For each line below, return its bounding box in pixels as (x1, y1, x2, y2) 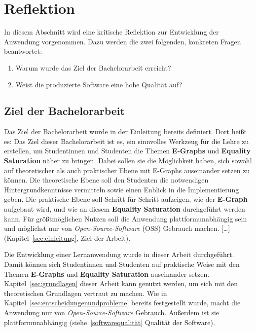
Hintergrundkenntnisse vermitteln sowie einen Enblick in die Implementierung (4, 184, 239, 194)
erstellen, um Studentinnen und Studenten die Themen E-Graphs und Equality (4, 146, 251, 156)
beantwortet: (4, 46, 42, 56)
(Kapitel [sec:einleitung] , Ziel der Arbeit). (4, 232, 131, 243)
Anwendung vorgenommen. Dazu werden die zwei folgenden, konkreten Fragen (4, 36, 241, 46)
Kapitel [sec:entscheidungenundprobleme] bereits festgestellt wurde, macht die (4, 297, 241, 308)
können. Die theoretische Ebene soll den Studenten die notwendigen (4, 175, 209, 185)
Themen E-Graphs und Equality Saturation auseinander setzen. (4, 268, 210, 279)
